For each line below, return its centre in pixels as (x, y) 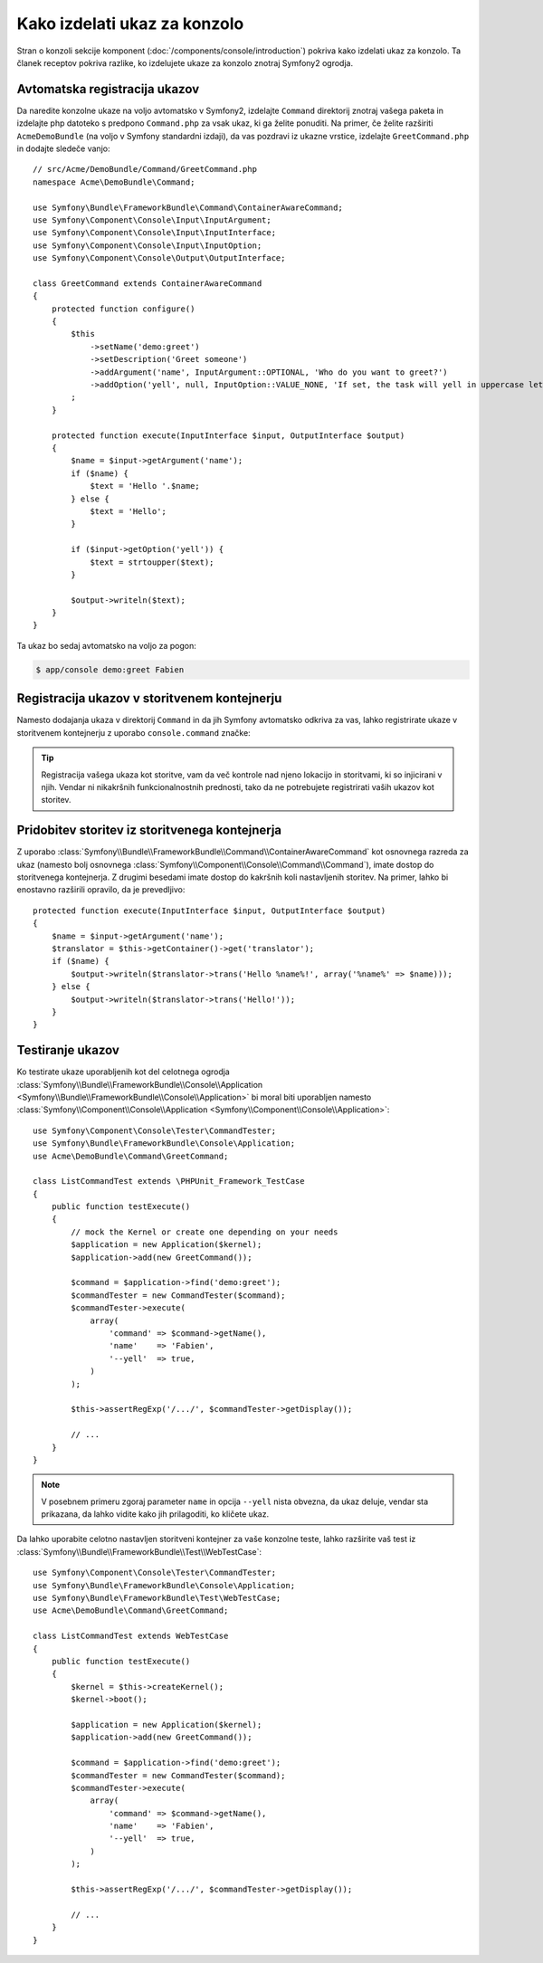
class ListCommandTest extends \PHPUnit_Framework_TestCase (169, 1182)
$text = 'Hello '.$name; (145, 486)
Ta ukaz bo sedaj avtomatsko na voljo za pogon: (106, 645)
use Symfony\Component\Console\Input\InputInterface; (154, 233)
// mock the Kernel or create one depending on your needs (205, 1232)
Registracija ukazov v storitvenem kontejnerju (149, 698)
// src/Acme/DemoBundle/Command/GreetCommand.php (145, 169)
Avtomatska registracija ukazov (108, 89)
